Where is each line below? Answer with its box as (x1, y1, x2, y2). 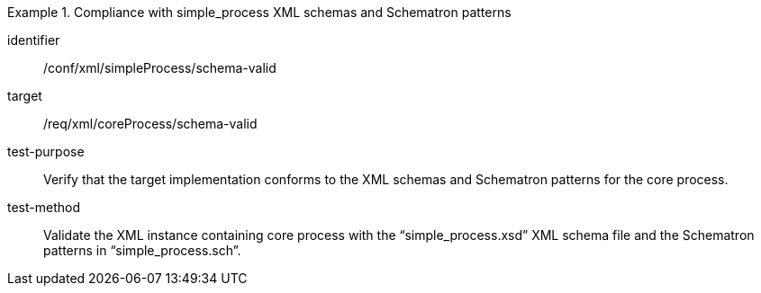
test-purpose (7, 144, 85, 159)
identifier (7, 32, 60, 48)
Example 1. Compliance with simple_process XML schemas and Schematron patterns (7, 4, 512, 20)
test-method (7, 200, 80, 215)
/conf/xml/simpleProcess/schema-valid (43, 60, 276, 75)
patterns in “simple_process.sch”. (43, 243, 241, 258)
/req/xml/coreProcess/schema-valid (43, 116, 258, 131)
